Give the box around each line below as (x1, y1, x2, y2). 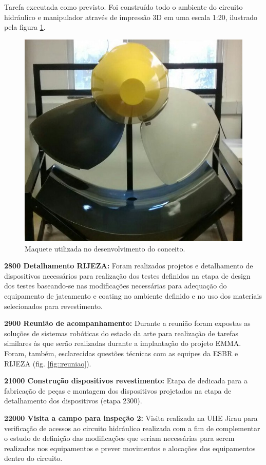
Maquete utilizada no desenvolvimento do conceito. (25, 243, 185, 254)
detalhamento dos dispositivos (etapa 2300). (4, 395, 142, 406)
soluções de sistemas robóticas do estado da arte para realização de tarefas (4, 327, 239, 338)
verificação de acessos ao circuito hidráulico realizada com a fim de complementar (4, 422, 260, 433)
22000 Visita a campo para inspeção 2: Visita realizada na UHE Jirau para (4, 412, 258, 423)
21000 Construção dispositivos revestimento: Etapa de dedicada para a (4, 375, 248, 386)
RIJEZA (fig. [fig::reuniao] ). (4, 358, 91, 369)
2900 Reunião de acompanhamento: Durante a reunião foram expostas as (4, 318, 251, 328)
